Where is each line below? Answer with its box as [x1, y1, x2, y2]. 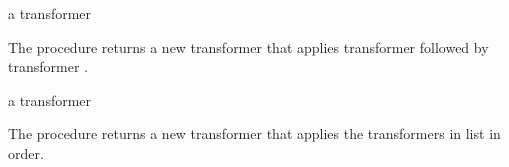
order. [8, 142, 44, 163]
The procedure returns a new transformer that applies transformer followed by [8, 36, 489, 57]
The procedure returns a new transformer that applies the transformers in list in [8, 123, 501, 144]
